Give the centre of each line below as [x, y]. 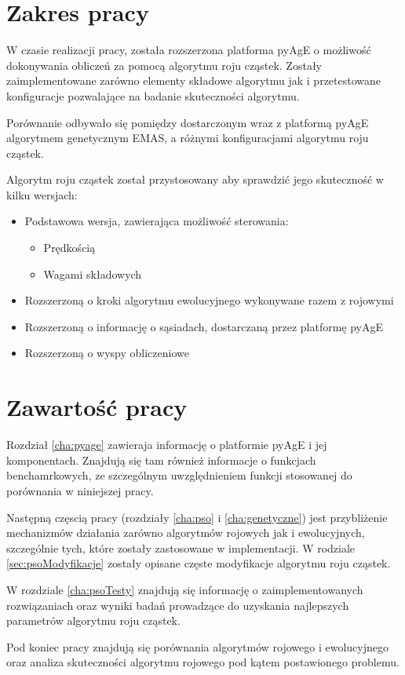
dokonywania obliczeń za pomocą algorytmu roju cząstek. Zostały [164, 65]
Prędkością [69, 248]
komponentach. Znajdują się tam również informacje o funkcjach [161, 460]
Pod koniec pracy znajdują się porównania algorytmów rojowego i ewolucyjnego [197, 646]
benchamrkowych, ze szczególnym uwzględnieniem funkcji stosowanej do [179, 475]
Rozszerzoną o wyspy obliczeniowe [107, 353]
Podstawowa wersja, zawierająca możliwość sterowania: [157, 221]
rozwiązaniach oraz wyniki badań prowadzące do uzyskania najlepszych [178, 605]
